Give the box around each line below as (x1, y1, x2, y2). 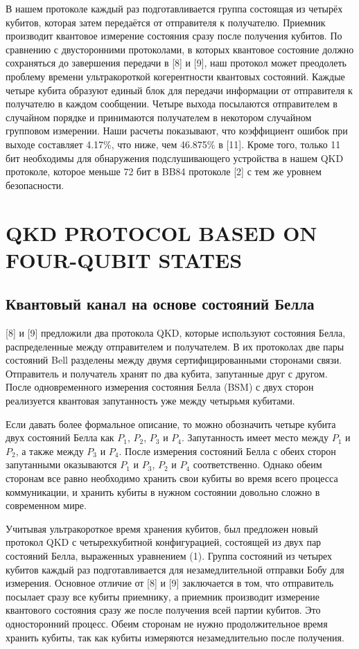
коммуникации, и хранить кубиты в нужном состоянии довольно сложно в (6, 484, 320, 499)
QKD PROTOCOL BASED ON (6, 218, 317, 247)
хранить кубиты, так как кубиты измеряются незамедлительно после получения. (6, 630, 344, 644)
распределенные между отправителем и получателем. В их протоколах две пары (6, 339, 344, 353)
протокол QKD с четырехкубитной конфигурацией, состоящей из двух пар (6, 535, 322, 549)
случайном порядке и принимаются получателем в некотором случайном (6, 109, 312, 124)
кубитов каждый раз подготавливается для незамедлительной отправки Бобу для (6, 562, 344, 576)
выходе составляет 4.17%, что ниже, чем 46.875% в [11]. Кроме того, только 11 (6, 136, 341, 151)
